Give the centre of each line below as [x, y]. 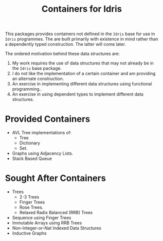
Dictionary [30, 143]
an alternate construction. [38, 79]
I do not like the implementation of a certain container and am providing [84, 74]
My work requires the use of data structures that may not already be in [83, 63]
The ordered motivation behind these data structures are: [63, 54]
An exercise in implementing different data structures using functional [82, 84]
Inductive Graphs [29, 233]
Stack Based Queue [32, 159]
